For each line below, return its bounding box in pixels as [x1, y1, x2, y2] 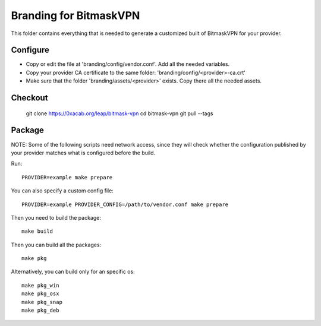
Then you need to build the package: [11, 214, 101, 221]
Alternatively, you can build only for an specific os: [11, 268, 135, 276]
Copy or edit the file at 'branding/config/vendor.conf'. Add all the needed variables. [26, 61, 230, 68]
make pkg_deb [21, 307, 59, 314]
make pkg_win [21, 282, 59, 289]
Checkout [11, 93, 48, 103]
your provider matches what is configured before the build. [11, 149, 156, 156]
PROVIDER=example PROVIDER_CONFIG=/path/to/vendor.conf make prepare [21, 201, 229, 208]
